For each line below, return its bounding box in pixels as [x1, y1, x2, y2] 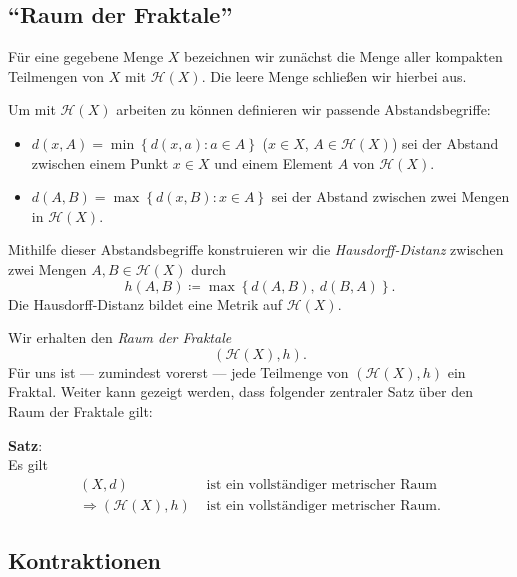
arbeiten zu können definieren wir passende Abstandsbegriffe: [116, 99, 491, 120]
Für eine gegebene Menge [8, 46, 164, 67]
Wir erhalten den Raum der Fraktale [8, 327, 232, 348]
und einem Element [214, 152, 334, 173]
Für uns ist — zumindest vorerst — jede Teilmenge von [8, 361, 349, 382]
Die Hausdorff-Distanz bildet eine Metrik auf [8, 293, 283, 314]
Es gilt [8, 454, 48, 475]
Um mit [8, 99, 56, 120]
